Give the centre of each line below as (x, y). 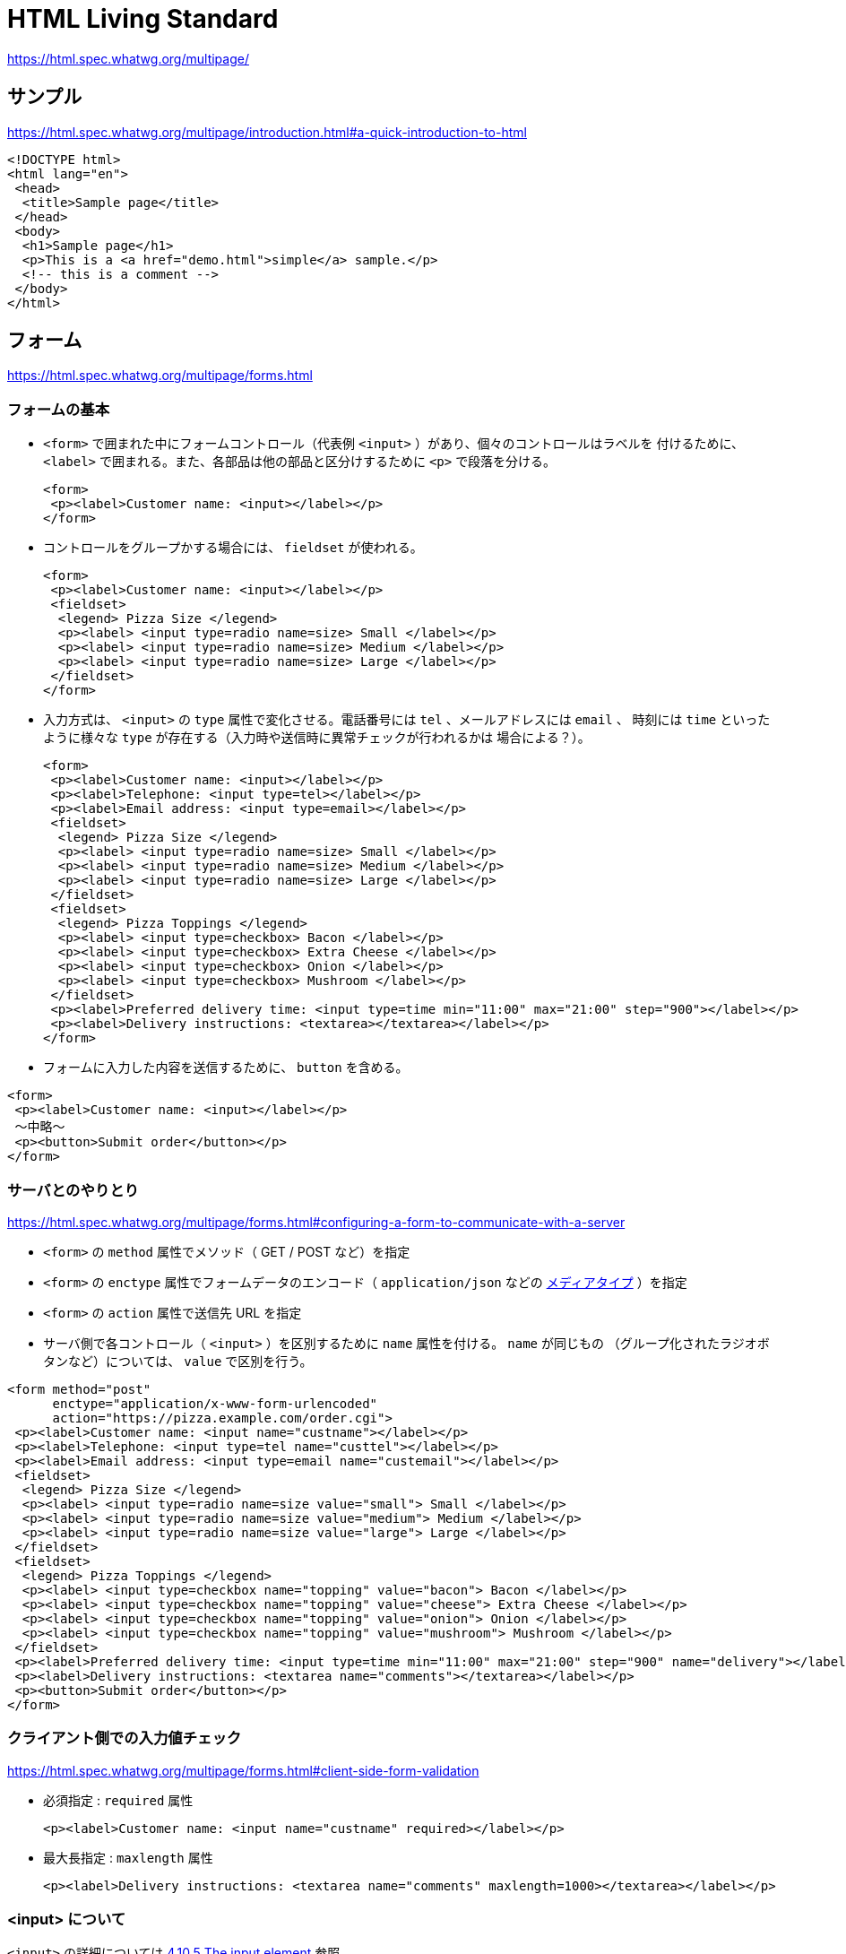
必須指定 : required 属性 (118, 1800)
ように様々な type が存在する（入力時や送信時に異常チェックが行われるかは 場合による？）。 (317, 738)
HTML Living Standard (143, 19)
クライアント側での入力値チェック (125, 1738)
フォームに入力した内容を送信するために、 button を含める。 (226, 1068)
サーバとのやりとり (73, 1190)
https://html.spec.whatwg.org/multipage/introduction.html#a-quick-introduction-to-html (267, 132)
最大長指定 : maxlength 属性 (128, 1857)
